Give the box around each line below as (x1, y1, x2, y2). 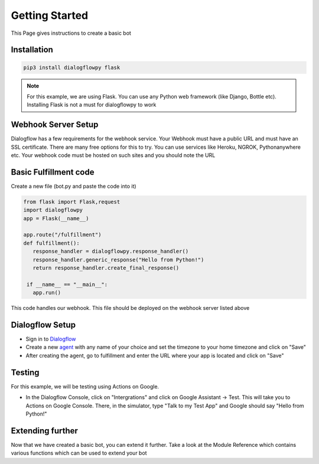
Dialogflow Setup (11, 319, 76, 330)
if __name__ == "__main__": (27, 281, 108, 287)
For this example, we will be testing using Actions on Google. (11, 383, 159, 390)
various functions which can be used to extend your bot (11, 449, 147, 457)
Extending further (11, 426, 78, 436)
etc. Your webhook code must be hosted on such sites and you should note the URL (11, 152, 216, 159)
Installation (11, 45, 53, 55)
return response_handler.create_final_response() (32, 264, 180, 272)
